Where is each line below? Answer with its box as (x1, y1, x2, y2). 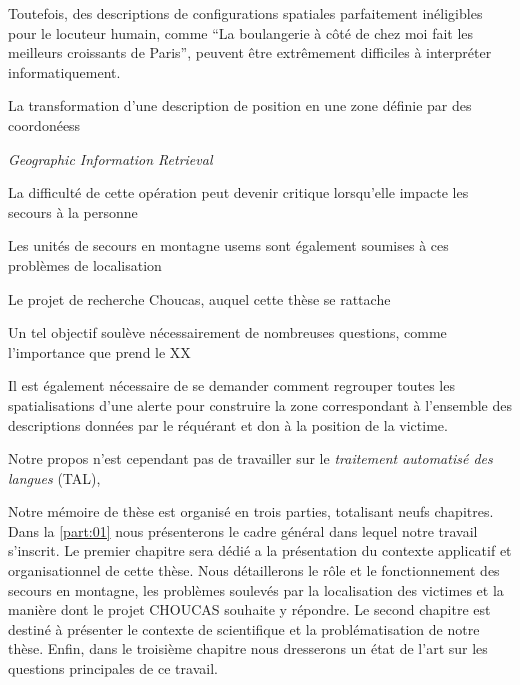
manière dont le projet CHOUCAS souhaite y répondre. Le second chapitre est (8, 599, 491, 620)
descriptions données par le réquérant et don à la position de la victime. (8, 414, 448, 435)
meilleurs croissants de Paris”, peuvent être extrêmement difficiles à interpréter (8, 42, 492, 63)
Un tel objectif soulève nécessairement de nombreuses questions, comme (8, 322, 447, 343)
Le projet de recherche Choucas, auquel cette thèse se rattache (8, 288, 391, 309)
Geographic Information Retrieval (8, 148, 213, 169)
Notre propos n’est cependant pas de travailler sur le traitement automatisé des (8, 448, 493, 469)
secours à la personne (8, 201, 138, 222)
